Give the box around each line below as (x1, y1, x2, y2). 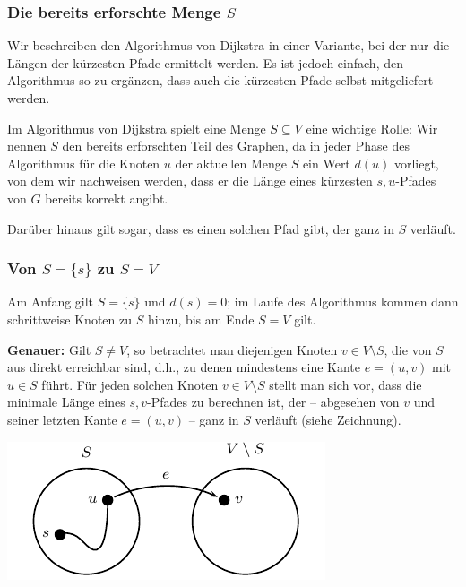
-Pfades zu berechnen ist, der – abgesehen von (146, 393, 400, 411)
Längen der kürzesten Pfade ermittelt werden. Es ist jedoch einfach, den (7, 53, 403, 72)
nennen (7, 136, 47, 155)
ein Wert (302, 153, 350, 172)
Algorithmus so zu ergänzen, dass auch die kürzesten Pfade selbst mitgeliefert (7, 71, 434, 90)
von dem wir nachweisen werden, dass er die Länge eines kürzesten (7, 171, 373, 190)
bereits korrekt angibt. (45, 188, 168, 207)
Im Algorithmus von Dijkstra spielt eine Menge (7, 118, 266, 137)
